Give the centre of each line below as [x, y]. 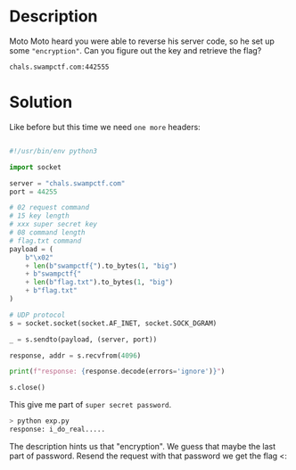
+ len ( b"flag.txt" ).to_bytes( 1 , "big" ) [99, 283]
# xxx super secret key [53, 225]
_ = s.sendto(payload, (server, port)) [83, 339]
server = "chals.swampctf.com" [67, 183]
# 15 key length [39, 216]
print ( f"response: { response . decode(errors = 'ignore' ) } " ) [117, 372]
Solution [41, 102]
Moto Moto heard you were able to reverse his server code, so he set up [142, 41]
